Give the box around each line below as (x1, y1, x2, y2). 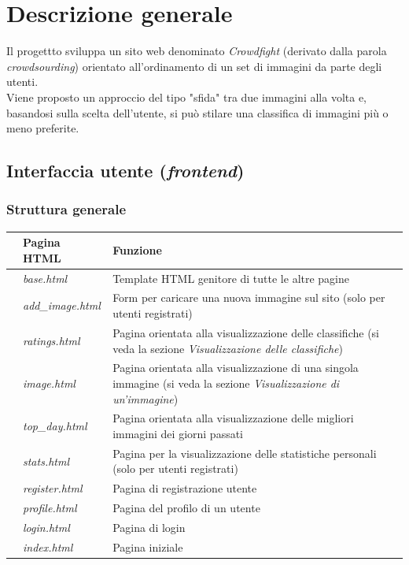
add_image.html (23, 297, 101, 314)
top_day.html (23, 418, 87, 434)
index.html (23, 538, 73, 555)
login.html (23, 519, 70, 535)
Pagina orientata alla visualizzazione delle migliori (112, 410, 354, 426)
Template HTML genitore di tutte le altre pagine (112, 269, 350, 286)
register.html (23, 480, 83, 496)
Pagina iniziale (112, 538, 183, 555)
